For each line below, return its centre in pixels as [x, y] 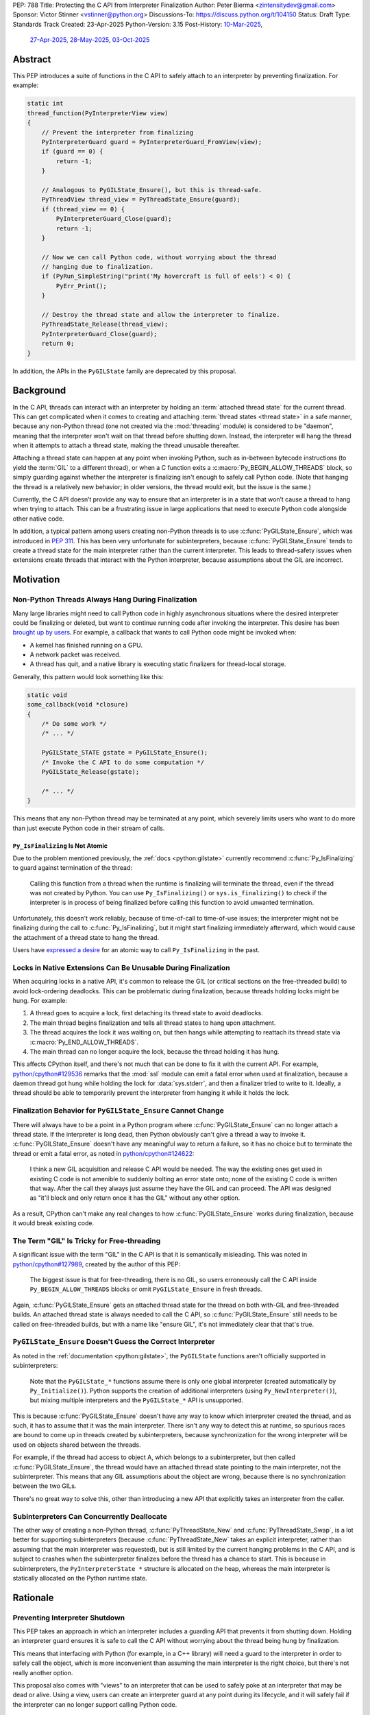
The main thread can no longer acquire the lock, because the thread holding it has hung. [155, 1051]
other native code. [38, 519]
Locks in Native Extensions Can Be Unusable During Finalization [121, 967]
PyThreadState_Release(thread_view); [105, 324]
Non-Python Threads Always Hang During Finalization [105, 600]
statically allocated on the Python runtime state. [80, 1578]
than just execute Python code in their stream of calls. [89, 828]
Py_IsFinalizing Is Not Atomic [60, 845]
